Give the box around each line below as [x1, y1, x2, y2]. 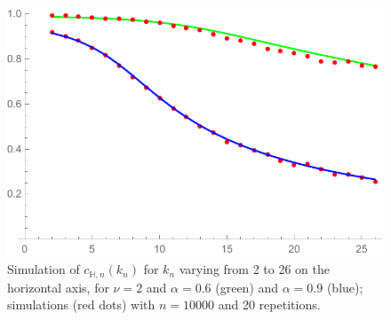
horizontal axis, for [7, 277, 109, 296]
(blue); [326, 277, 363, 296]
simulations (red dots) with [7, 295, 156, 314]
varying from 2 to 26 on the [179, 260, 330, 278]
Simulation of [7, 260, 80, 278]
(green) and [215, 277, 279, 296]
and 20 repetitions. [218, 295, 321, 314]
